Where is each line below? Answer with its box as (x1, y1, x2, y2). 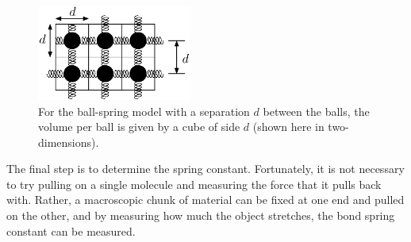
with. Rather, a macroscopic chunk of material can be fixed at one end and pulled (6, 191, 405, 208)
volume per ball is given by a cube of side (38, 118, 240, 135)
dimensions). (38, 133, 99, 150)
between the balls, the (263, 102, 370, 119)
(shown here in (252, 118, 325, 135)
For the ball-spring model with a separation (38, 102, 250, 119)
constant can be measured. (6, 222, 136, 239)
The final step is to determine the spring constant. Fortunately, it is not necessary (6, 160, 405, 177)
